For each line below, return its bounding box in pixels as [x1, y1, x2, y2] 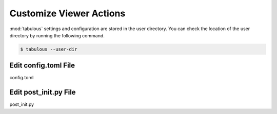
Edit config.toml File [9, 61, 75, 70]
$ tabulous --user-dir [20, 46, 77, 52]
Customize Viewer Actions [9, 8, 126, 19]
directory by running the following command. [9, 32, 105, 38]
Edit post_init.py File [9, 88, 76, 97]
